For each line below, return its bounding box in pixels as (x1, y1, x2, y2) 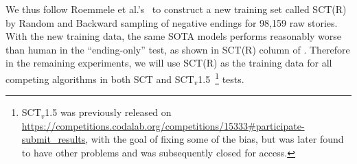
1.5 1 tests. (198, 69, 244, 86)
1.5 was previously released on (45, 105, 172, 119)
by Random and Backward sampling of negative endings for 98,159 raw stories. (5, 15, 338, 30)
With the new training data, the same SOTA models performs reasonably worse (5, 29, 342, 43)
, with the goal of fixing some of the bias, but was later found (85, 132, 344, 146)
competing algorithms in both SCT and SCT (5, 71, 194, 86)
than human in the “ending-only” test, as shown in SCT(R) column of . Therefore (5, 42, 350, 56)
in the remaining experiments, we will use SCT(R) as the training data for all (5, 56, 332, 70)
